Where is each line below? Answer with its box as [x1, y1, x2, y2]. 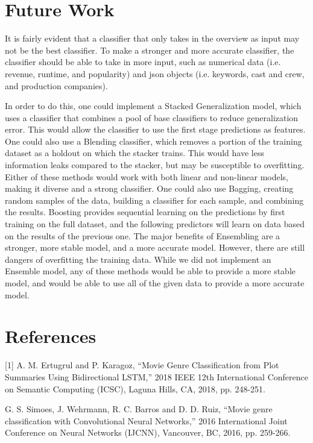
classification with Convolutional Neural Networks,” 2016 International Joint [5, 414, 288, 427]
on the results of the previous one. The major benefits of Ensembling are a [5, 229, 280, 242]
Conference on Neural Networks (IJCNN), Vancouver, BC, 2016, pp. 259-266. [5, 426, 291, 439]
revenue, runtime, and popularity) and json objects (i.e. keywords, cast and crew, [5, 67, 305, 80]
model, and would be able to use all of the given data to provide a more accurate [5, 277, 305, 289]
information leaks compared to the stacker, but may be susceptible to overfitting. [5, 159, 305, 171]
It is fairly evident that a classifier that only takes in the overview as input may [5, 32, 300, 45]
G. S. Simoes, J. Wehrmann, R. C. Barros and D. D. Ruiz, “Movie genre [5, 403, 273, 415]
